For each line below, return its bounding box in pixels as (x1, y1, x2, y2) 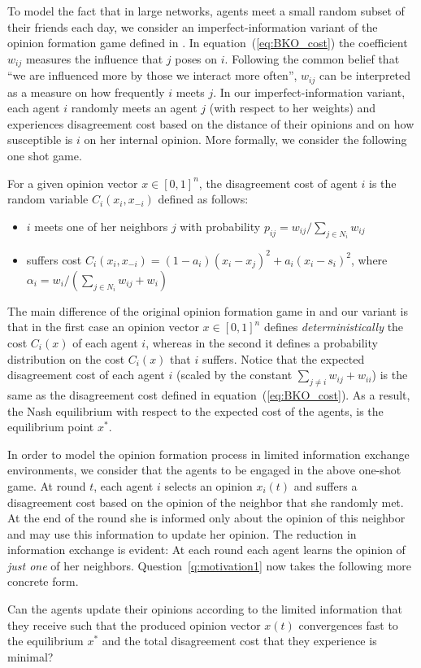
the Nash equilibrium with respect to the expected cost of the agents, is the (7, 402, 384, 419)
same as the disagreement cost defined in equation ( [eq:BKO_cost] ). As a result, (7, 386, 410, 403)
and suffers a (293, 477, 358, 494)
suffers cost (26, 251, 82, 268)
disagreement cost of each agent (7, 366, 165, 383)
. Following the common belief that (224, 50, 400, 67)
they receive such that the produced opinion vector (7, 616, 261, 633)
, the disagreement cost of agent (198, 174, 358, 191)
